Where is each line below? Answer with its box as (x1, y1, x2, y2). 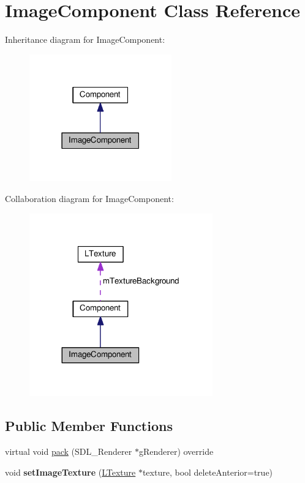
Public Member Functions (5, 416, 173, 435)
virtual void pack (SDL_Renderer (5, 445, 132, 458)
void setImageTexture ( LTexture (5, 465, 136, 478)
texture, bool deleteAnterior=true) (142, 465, 273, 478)
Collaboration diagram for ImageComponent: (5, 192, 174, 205)
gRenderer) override (138, 445, 214, 458)
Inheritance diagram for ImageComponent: (5, 33, 165, 46)
